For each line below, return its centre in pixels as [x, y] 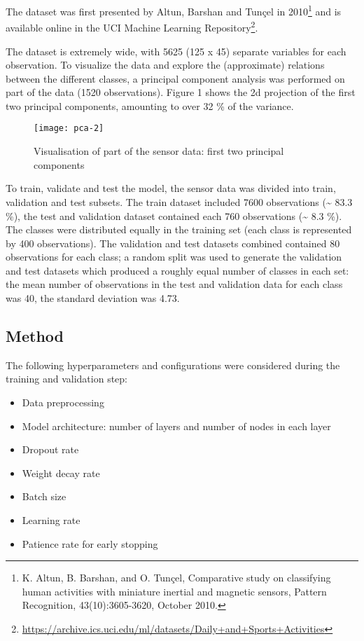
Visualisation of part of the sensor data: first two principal [159, 151]
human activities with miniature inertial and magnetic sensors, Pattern [174, 591]
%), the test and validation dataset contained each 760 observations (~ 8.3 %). [174, 215]
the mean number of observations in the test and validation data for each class [174, 284]
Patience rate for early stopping [90, 543]
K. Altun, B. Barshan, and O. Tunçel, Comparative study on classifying [176, 578]
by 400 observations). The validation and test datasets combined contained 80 [173, 243]
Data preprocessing [63, 402]
